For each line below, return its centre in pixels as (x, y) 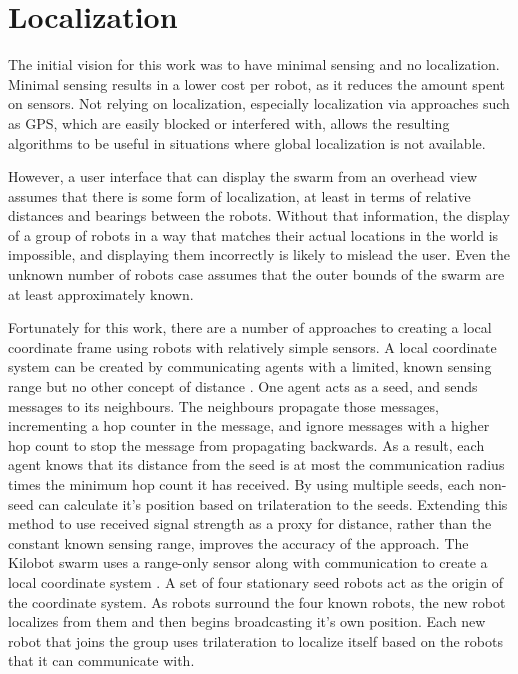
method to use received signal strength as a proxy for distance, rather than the (250, 523)
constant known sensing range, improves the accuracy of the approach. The (238, 542)
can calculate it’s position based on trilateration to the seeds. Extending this (273, 503)
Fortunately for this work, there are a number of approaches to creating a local (250, 327)
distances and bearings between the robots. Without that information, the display (259, 215)
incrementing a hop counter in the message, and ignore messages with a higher (249, 425)
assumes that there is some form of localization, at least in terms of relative (239, 195)
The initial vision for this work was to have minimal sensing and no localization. (254, 64)
